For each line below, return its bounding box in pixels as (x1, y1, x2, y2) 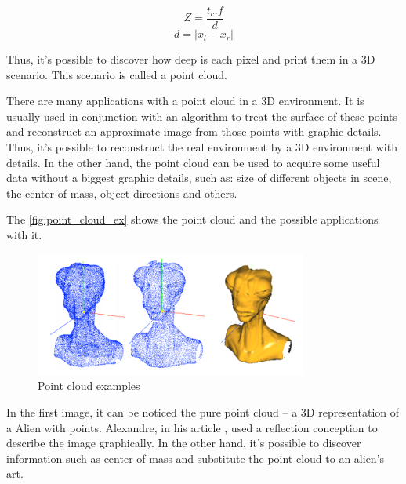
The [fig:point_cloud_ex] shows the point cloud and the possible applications (6, 211, 379, 227)
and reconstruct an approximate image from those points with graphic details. (6, 123, 382, 140)
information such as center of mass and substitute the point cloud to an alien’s (6, 449, 385, 466)
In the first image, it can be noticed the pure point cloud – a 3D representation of (6, 403, 400, 420)
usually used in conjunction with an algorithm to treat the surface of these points (6, 107, 398, 124)
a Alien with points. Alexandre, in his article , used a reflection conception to (6, 419, 378, 435)
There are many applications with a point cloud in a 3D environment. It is (6, 93, 364, 109)
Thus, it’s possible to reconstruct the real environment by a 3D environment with (6, 139, 397, 155)
